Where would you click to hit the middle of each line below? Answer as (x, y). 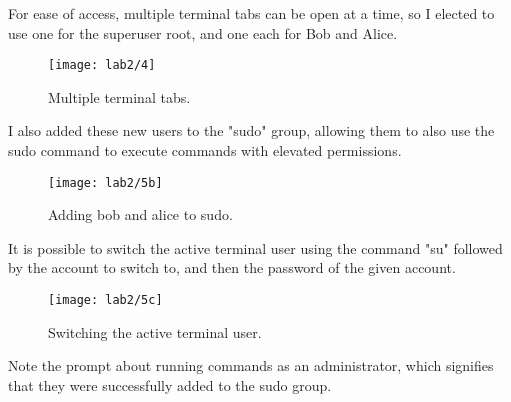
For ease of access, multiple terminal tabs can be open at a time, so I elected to (251, 13)
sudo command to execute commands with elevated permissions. (205, 150)
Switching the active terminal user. (155, 331)
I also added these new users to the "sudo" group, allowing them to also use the (251, 130)
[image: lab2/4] (102, 65)
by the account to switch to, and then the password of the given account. (232, 267)
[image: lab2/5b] (105, 182)
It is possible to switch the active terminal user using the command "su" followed (255, 247)
